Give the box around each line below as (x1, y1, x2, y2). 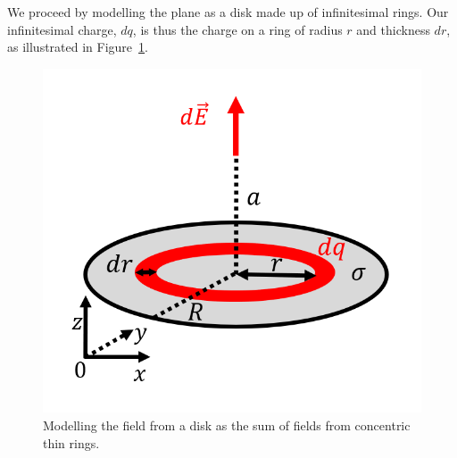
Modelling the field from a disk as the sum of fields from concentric (43, 416, 411, 434)
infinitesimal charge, (7, 20, 117, 38)
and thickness (356, 20, 430, 38)
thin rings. (43, 433, 100, 452)
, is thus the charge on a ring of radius (132, 20, 343, 38)
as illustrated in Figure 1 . (7, 37, 148, 56)
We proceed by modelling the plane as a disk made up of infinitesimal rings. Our (7, 3, 449, 21)
